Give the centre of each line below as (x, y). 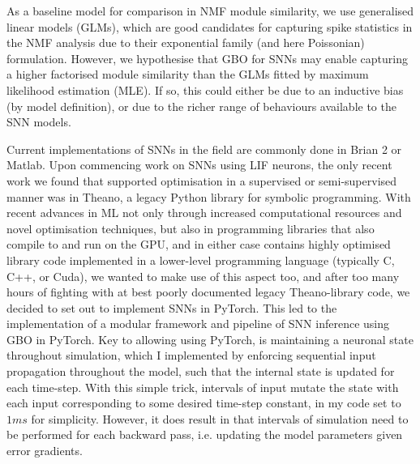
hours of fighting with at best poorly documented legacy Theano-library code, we (208, 292)
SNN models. (39, 122)
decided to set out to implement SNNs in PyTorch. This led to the (172, 307)
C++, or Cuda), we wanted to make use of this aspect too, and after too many (203, 276)
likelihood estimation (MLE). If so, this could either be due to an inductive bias (205, 89)
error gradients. (45, 451)
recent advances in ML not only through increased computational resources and (204, 213)
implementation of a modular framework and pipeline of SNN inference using (198, 324)
